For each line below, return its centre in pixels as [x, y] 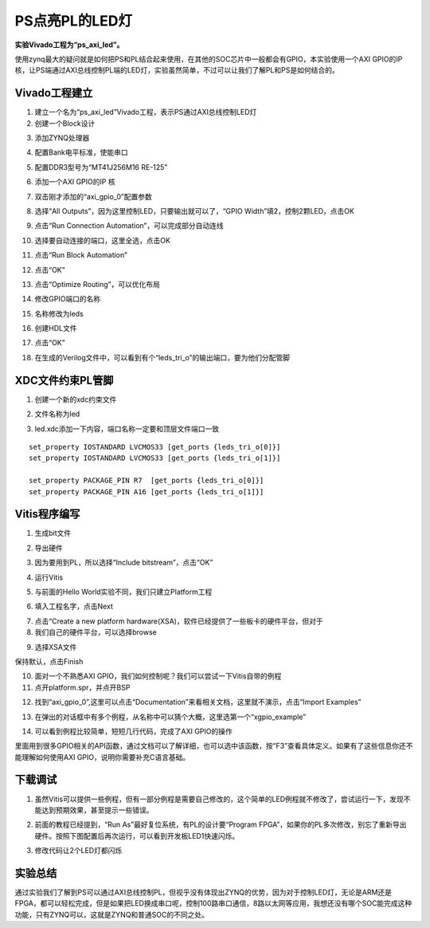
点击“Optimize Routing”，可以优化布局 [98, 284]
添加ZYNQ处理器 [62, 138]
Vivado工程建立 [54, 93]
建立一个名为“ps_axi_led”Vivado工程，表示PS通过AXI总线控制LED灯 [146, 112]
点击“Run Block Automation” [81, 255]
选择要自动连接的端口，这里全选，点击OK [103, 240]
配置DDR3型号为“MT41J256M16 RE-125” [101, 167]
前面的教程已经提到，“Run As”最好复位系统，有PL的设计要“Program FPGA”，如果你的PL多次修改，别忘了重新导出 [221, 824]
